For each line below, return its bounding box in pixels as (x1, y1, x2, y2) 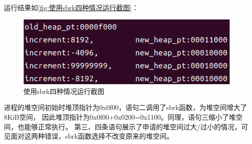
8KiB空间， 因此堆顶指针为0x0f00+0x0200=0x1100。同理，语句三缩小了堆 (4, 111, 236, 122)
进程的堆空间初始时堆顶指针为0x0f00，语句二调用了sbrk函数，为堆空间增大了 (4, 102, 247, 112)
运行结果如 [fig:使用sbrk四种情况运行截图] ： (4, 2, 139, 12)
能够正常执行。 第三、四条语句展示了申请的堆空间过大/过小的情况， (24, 121, 241, 131)
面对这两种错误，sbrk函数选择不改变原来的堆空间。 (10, 131, 174, 141)
